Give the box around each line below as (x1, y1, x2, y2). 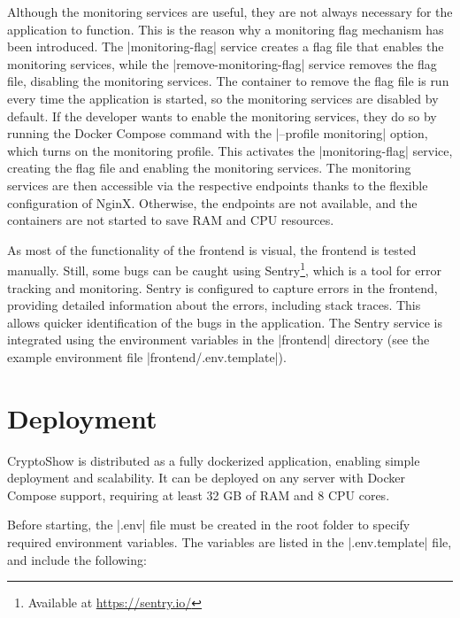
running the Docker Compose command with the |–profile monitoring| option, (7, 124, 428, 143)
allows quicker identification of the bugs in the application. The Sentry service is (7, 313, 442, 331)
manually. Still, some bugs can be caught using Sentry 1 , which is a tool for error (7, 259, 441, 279)
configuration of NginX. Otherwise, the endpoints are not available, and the (7, 193, 418, 212)
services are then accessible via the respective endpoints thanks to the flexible (7, 175, 428, 194)
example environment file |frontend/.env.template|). (7, 347, 287, 366)
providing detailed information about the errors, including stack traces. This (7, 296, 421, 314)
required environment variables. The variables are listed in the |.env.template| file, (7, 533, 452, 552)
